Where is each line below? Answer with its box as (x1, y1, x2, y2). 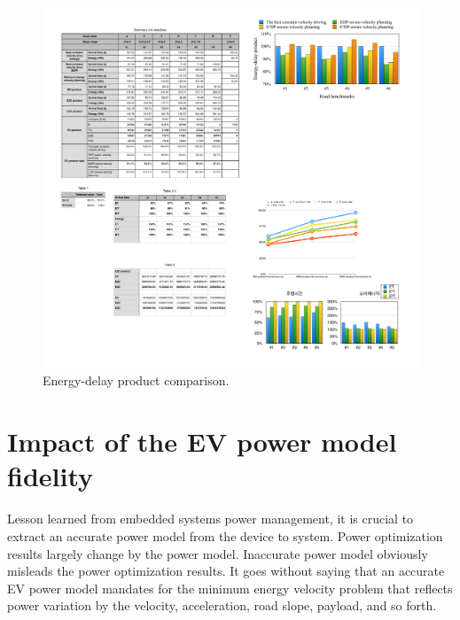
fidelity (7, 458, 94, 494)
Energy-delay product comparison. (43, 371, 230, 390)
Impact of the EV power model (7, 423, 397, 460)
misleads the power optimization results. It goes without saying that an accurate (7, 562, 445, 580)
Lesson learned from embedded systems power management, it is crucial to (7, 509, 414, 528)
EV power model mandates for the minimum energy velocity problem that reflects (7, 578, 453, 597)
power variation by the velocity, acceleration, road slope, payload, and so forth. (7, 596, 437, 615)
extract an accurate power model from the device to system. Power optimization (7, 526, 443, 545)
